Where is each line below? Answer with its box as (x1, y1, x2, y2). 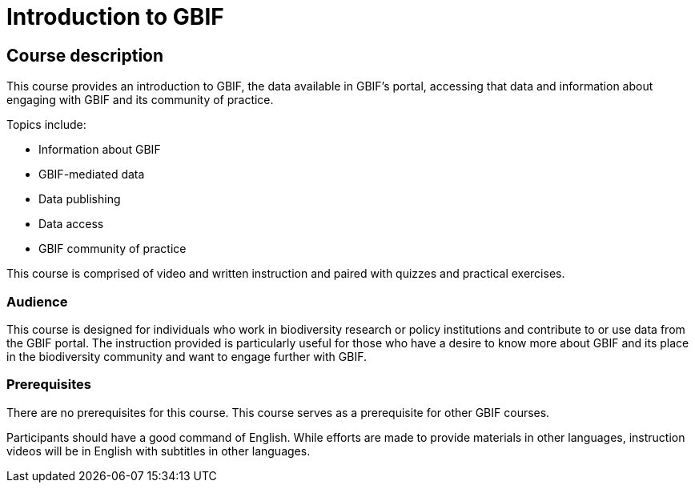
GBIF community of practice (38, 242, 187, 256)
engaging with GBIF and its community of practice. (6, 93, 274, 107)
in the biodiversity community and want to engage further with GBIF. (6, 349, 367, 363)
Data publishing (38, 192, 121, 206)
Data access (38, 217, 104, 231)
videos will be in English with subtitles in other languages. (6, 443, 311, 458)
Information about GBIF (38, 142, 161, 157)
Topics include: (6, 118, 86, 132)
